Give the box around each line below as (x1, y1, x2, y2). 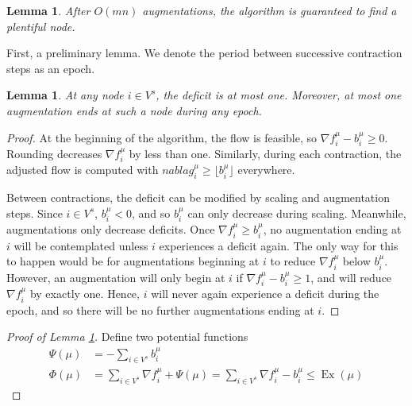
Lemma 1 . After (6, 2, 90, 18)
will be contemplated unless (13, 237, 148, 253)
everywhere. (237, 161, 295, 178)
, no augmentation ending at (263, 221, 402, 238)
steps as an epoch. (6, 60, 95, 76)
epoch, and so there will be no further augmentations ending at (6, 301, 314, 318)
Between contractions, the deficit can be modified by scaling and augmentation (6, 189, 390, 206)
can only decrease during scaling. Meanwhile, (187, 204, 406, 221)
